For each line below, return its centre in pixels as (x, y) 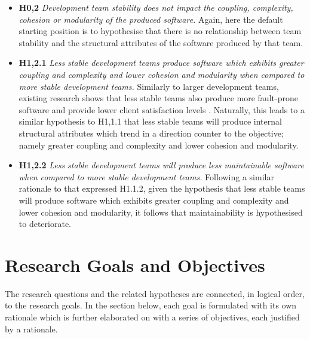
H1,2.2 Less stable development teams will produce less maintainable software (161, 165)
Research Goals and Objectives (135, 264)
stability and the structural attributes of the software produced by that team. (161, 42)
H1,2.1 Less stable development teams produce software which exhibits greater (161, 63)
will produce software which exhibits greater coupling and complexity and (154, 200)
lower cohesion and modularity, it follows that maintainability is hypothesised (161, 212)
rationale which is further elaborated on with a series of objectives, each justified (152, 317)
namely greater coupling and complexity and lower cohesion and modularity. (159, 145)
